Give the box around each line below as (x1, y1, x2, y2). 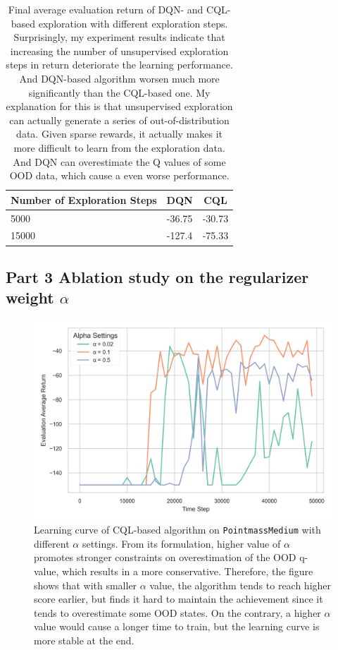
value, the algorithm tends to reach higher (149, 577, 332, 592)
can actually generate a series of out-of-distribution (9, 112, 230, 127)
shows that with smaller (34, 577, 137, 592)
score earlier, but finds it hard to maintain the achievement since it (34, 591, 323, 606)
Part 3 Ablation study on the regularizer (6, 265, 309, 287)
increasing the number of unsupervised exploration (10, 43, 229, 58)
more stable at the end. (34, 632, 134, 647)
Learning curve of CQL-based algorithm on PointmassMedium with (34, 522, 321, 537)
